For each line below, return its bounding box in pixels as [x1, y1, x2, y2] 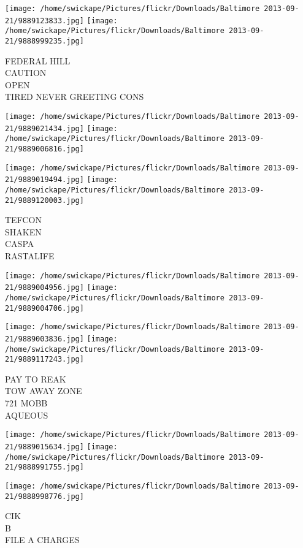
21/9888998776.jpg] [5, 492, 84, 501]
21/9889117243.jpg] [5, 355, 84, 364]
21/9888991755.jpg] [5, 463, 84, 472]
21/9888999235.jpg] [5, 36, 84, 45]
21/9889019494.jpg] [5, 175, 84, 185]
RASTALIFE [5, 249, 55, 262]
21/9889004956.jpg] [5, 283, 84, 292]
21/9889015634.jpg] [5, 442, 84, 451]
